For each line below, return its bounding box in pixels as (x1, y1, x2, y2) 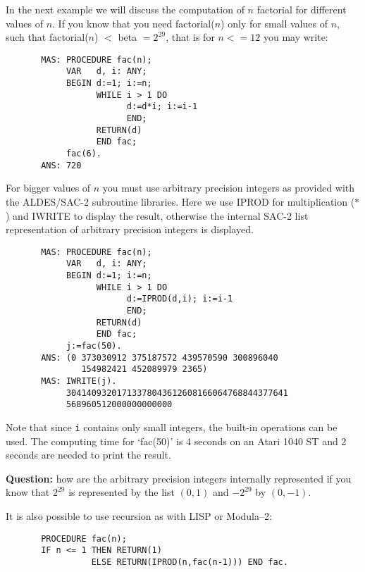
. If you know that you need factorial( (52, 15, 215, 30)
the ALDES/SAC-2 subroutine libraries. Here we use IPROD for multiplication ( (6, 194, 355, 209)
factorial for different (256, 2, 347, 16)
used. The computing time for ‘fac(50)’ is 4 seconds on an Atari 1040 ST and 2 (6, 433, 347, 448)
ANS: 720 (41, 160, 82, 170)
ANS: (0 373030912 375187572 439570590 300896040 (41, 352, 278, 363)
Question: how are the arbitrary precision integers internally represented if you (6, 471, 352, 485)
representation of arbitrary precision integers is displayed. (6, 222, 254, 237)
